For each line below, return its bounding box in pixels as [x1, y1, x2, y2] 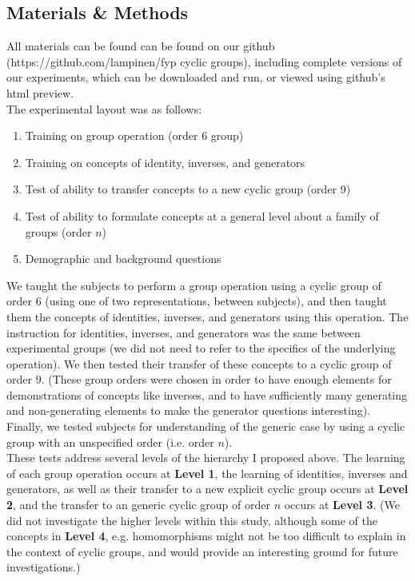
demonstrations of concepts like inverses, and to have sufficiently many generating [6, 386, 408, 403]
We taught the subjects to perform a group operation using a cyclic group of [6, 277, 381, 293]
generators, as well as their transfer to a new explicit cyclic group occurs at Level [6, 480, 409, 497]
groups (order [25, 223, 92, 240]
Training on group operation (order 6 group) [25, 127, 244, 144]
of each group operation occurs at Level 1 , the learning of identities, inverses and [6, 464, 408, 481]
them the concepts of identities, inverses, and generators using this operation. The [6, 308, 409, 324]
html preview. [6, 84, 74, 101]
